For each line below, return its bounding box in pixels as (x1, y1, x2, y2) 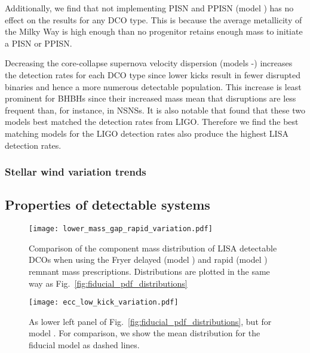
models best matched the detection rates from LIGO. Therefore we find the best (5, 115, 299, 128)
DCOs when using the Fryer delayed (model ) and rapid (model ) (29, 253, 268, 266)
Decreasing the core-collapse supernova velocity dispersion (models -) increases (5, 57, 293, 69)
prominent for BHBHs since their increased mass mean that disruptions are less (5, 92, 296, 105)
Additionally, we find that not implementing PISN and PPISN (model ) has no (5, 2, 294, 14)
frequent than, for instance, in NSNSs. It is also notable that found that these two (5, 103, 305, 116)
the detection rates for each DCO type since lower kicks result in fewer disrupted (5, 68, 301, 81)
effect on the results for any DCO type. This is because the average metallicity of (5, 13, 302, 26)
